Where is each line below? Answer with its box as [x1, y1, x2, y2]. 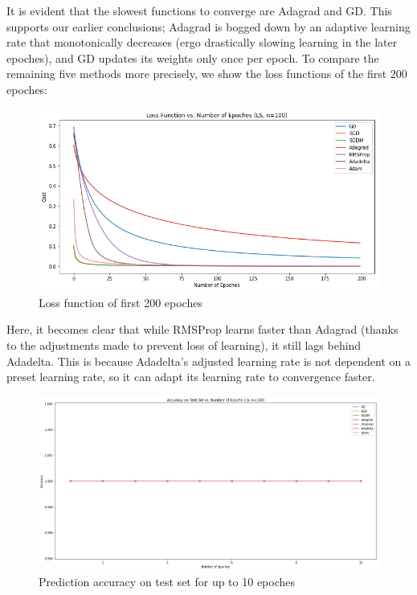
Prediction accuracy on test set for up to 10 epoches [39, 572, 296, 589]
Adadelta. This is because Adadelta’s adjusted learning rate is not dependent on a [6, 352, 411, 369]
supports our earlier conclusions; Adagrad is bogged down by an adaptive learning [6, 18, 411, 35]
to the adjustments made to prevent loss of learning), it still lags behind [6, 336, 362, 353]
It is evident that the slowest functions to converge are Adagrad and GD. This [6, 2, 392, 18]
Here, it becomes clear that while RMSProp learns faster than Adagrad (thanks [6, 321, 399, 338]
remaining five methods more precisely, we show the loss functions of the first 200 [6, 65, 407, 82]
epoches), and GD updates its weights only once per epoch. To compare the [6, 49, 379, 66]
